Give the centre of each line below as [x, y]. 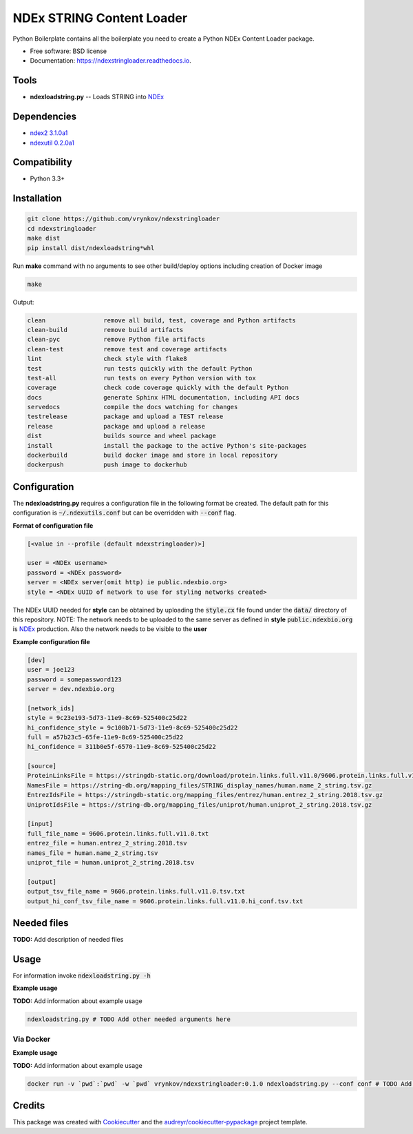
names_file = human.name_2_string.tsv [93, 853]
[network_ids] [51, 708]
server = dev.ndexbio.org [71, 689]
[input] [40, 824]
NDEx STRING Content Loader [100, 18]
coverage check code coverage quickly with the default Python [158, 388]
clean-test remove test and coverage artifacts [127, 349]
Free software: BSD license [68, 51]
